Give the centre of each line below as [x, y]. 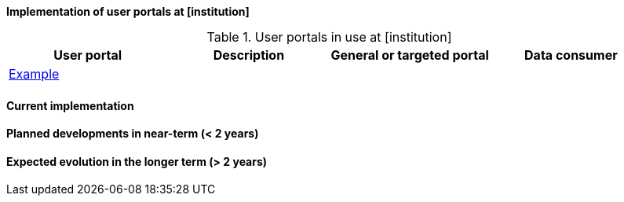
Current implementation [70, 105]
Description [249, 55]
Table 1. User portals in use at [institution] [329, 37]
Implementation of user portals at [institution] [128, 11]
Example [34, 74]
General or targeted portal [410, 55]
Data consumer [571, 55]
